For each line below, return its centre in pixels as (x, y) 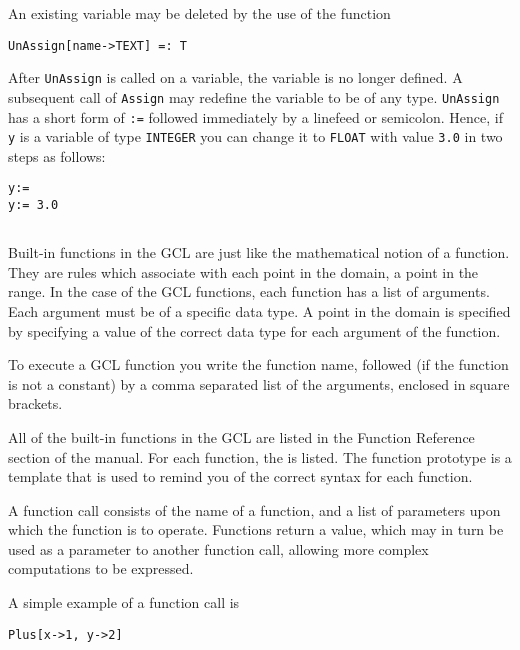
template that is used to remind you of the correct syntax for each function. (240, 476)
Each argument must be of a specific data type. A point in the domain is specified (259, 310)
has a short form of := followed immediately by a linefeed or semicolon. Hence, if (255, 116)
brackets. (35, 403)
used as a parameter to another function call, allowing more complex (218, 548)
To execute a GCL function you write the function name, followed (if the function (258, 364)
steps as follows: (57, 155)
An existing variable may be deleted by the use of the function (199, 13)
